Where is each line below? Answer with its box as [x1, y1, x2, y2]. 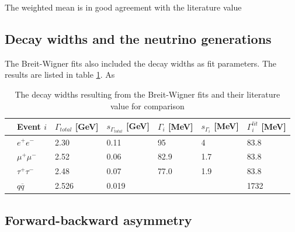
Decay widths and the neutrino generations [5, 29, 272, 47]
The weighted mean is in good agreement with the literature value [5, 1, 242, 13]
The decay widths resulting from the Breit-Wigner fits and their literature [15, 88, 280, 100]
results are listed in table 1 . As [5, 68, 115, 81]
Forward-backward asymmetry [5, 210, 192, 228]
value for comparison [110, 99, 185, 112]
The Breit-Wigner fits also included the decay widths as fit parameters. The [5, 57, 277, 69]
